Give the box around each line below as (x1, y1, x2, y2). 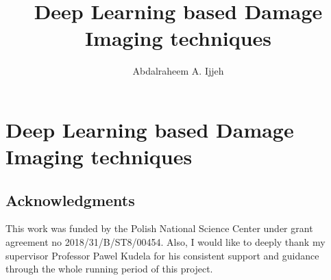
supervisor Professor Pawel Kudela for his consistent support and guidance (5, 248, 319, 262)
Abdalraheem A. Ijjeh (132, 64, 224, 78)
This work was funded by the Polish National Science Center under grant (5, 221, 313, 236)
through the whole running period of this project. (5, 262, 213, 276)
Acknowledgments (5, 189, 135, 210)
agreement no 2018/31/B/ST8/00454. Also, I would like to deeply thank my (5, 235, 326, 249)
